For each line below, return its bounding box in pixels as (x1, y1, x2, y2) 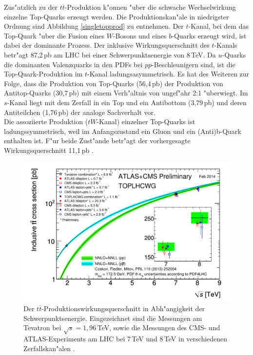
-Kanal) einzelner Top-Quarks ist (97, 116, 195, 127)
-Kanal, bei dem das (188, 21, 249, 31)
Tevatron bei (23, 322, 61, 333)
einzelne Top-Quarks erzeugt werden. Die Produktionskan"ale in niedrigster (4, 11, 229, 21)
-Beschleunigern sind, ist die (152, 59, 235, 69)
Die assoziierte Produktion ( (4, 116, 88, 127)
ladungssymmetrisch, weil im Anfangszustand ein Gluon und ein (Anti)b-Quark (4, 126, 241, 136)
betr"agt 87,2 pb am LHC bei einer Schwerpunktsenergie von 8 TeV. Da (4, 49, 216, 59)
